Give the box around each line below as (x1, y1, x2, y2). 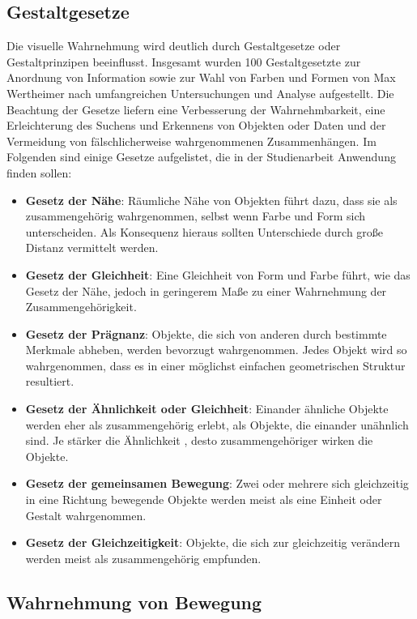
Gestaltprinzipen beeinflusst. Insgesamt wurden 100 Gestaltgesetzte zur (6, 53, 361, 70)
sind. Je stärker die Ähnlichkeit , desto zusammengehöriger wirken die (25, 432, 373, 449)
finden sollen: (6, 164, 72, 181)
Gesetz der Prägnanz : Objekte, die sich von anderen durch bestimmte (25, 325, 387, 342)
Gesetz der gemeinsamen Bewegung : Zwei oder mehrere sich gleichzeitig (25, 475, 409, 492)
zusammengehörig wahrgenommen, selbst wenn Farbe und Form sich (25, 207, 366, 224)
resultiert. (25, 373, 74, 390)
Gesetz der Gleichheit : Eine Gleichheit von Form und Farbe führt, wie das (25, 266, 411, 283)
